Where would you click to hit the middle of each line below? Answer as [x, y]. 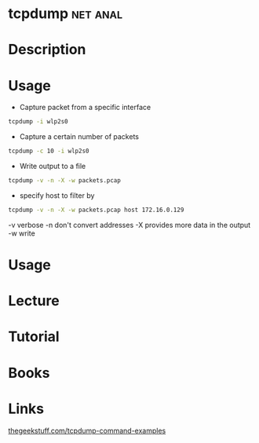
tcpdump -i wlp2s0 [38, 122]
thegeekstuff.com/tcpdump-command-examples [87, 430]
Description [47, 50]
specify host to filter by [57, 195]
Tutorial [34, 337]
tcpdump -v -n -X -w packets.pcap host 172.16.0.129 [96, 210]
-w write [22, 233]
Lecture [34, 301]
